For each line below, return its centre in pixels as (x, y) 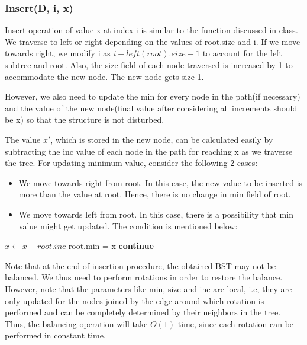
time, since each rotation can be (236, 323)
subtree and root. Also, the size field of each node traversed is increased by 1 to (149, 65)
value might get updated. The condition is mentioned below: (128, 226)
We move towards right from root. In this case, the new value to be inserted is (161, 182)
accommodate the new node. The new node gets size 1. (104, 76)
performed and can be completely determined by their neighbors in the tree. (143, 312)
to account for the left (242, 53)
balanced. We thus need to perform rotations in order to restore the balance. (144, 277)
